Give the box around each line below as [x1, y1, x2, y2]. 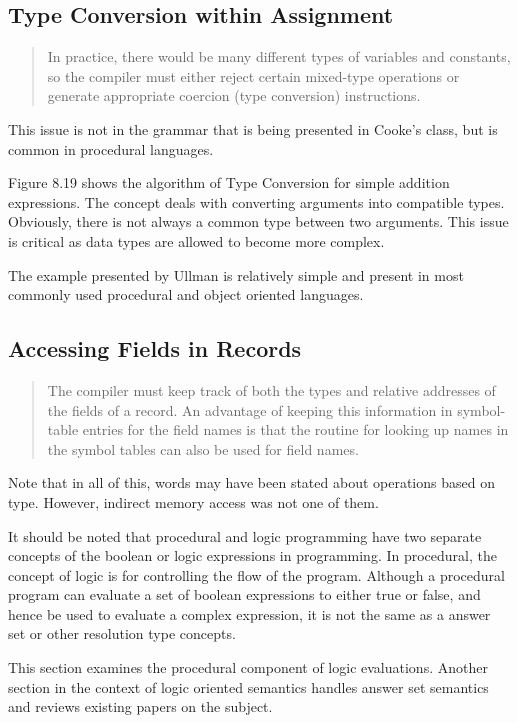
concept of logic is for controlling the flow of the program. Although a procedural [8, 564, 505, 585]
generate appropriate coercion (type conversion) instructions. [47, 85, 421, 106]
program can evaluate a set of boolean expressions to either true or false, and [8, 584, 481, 605]
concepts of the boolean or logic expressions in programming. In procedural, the [8, 545, 498, 566]
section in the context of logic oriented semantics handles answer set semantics [8, 676, 489, 697]
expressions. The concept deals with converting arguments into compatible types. [8, 191, 505, 212]
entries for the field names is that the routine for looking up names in [82, 419, 509, 440]
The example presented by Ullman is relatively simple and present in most [8, 264, 464, 285]
